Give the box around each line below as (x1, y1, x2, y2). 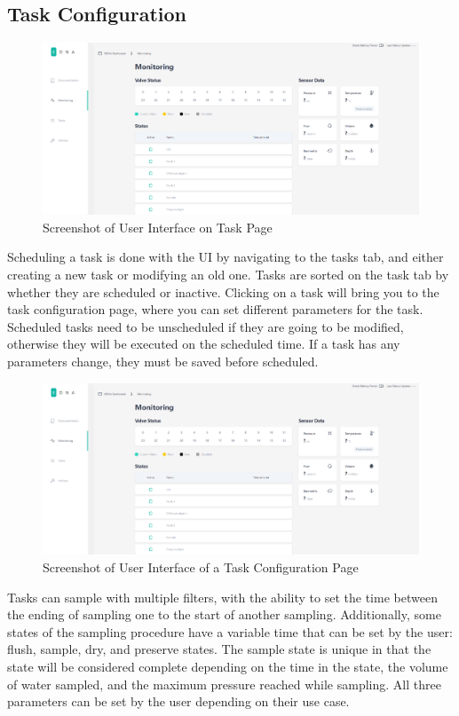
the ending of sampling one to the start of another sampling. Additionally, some (7, 605, 441, 624)
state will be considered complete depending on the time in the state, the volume (7, 657, 448, 676)
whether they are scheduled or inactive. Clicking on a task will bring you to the (7, 282, 439, 301)
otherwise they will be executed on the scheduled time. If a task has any (7, 334, 400, 353)
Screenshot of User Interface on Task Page (43, 217, 273, 236)
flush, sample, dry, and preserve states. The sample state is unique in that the (7, 640, 431, 658)
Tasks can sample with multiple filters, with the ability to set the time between (7, 587, 438, 606)
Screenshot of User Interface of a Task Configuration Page (43, 558, 359, 577)
